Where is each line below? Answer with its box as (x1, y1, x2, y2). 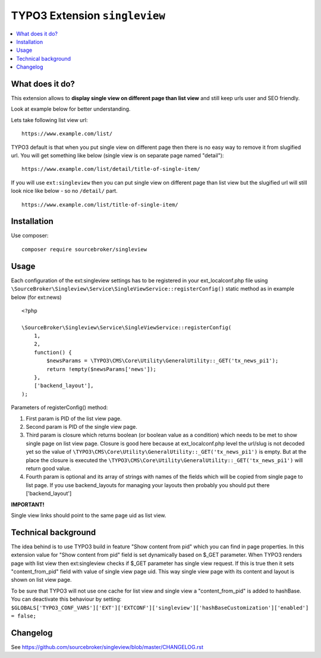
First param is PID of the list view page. (26, 414, 122, 422)
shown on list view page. (11, 576, 72, 584)
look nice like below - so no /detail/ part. (11, 188, 118, 195)
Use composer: (11, 232, 49, 239)
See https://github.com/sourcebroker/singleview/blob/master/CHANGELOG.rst (11, 643, 204, 650)
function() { (33, 349, 72, 355)
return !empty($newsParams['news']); (46, 366, 157, 372)
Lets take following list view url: (11, 116, 89, 123)
